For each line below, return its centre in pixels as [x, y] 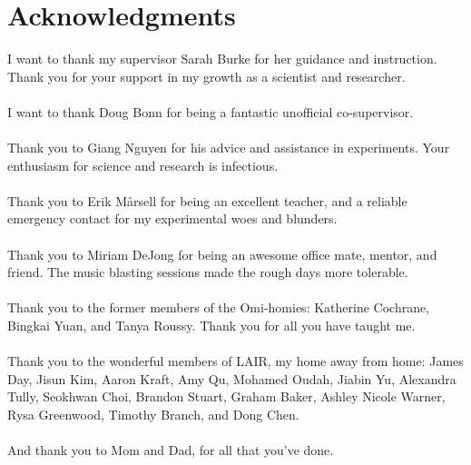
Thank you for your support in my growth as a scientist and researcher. [206, 76]
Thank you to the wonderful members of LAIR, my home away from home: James [235, 361]
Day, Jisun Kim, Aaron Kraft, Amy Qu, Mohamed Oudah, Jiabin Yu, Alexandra [232, 378]
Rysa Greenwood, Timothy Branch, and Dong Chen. [153, 414]
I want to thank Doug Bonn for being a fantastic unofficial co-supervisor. [211, 111]
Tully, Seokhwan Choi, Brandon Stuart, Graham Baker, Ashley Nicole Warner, [226, 396]
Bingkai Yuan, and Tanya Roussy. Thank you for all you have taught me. [211, 326]
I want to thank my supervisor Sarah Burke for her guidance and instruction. [222, 59]
